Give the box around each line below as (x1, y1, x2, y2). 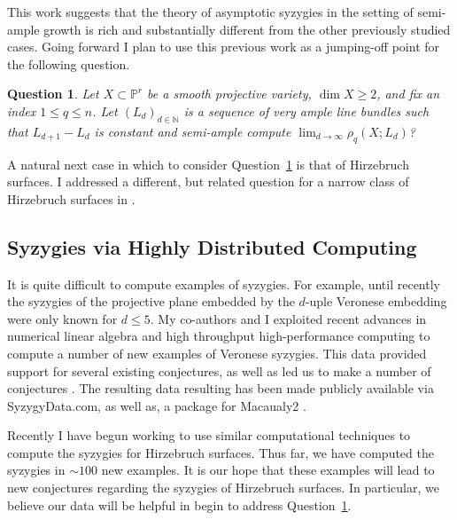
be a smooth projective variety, (147, 84, 312, 103)
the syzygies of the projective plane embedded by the (7, 292, 295, 311)
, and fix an (376, 84, 440, 103)
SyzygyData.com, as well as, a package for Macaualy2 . (7, 396, 306, 414)
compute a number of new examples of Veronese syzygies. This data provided (7, 343, 427, 362)
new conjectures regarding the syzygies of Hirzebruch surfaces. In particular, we (7, 478, 439, 497)
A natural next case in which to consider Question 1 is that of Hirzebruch (7, 154, 409, 173)
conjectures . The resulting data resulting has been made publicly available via (7, 379, 434, 398)
